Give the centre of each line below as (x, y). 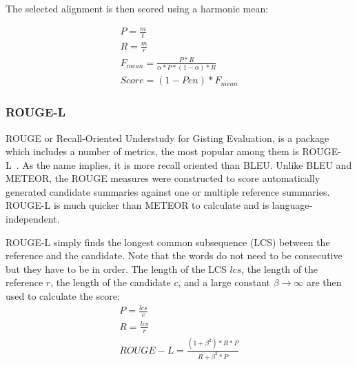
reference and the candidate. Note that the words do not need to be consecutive (174, 255)
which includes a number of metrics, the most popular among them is (152, 151)
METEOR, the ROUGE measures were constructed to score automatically (163, 178)
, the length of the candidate (111, 282)
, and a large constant (224, 282)
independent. (33, 219)
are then (324, 282)
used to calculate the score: (63, 296)
